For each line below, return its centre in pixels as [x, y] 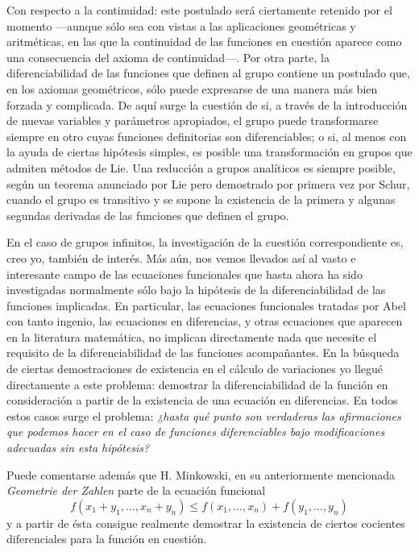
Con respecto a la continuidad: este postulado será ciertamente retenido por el [199, 10]
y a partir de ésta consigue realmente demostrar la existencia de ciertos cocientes [206, 523]
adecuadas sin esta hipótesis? [78, 448]
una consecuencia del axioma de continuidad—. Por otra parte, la [168, 57]
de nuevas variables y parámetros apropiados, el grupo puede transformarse [193, 120]
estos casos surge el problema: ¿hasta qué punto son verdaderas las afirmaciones [204, 415]
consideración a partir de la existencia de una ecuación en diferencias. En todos [202, 400]
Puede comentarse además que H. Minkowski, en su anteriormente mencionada [201, 474]
